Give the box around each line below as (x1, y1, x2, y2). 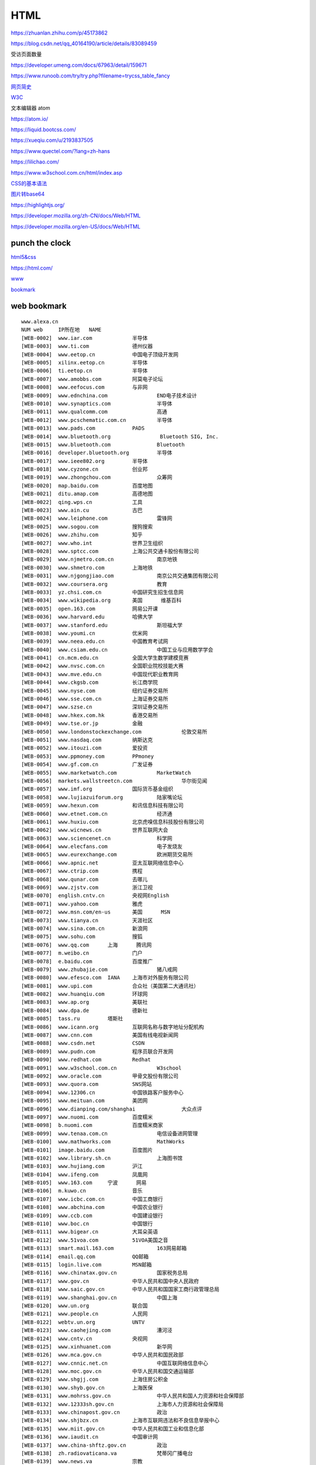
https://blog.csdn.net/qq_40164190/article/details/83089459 (11, 40, 157, 47)
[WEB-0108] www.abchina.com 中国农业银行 (21, 1204, 163, 1211)
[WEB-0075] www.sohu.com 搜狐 (21, 933, 143, 940)
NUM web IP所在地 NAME (21, 326, 102, 333)
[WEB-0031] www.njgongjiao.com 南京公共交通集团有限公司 (21, 573, 219, 580)
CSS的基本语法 (11, 180, 47, 187)
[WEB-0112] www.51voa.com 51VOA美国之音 (21, 1236, 169, 1243)
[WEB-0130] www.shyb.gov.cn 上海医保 (21, 1384, 153, 1391)
